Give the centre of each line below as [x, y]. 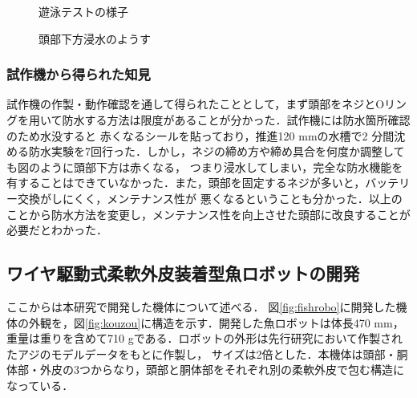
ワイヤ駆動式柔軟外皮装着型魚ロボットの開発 [183, 273]
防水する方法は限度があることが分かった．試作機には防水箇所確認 [236, 120]
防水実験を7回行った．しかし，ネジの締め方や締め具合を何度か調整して [217, 151]
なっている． [40, 385]
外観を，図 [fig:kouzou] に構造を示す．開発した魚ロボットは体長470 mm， [216, 322]
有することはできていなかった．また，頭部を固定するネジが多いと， [186, 183]
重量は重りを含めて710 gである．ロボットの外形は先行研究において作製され [205, 338]
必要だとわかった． [57, 230]
